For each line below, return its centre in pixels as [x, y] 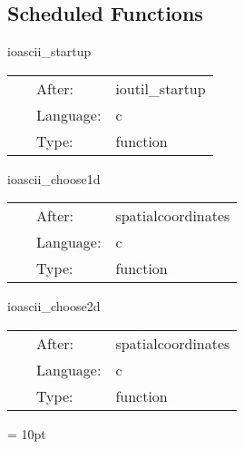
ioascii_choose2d [54, 306]
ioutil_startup [161, 88]
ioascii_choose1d [54, 178]
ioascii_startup [49, 51]
